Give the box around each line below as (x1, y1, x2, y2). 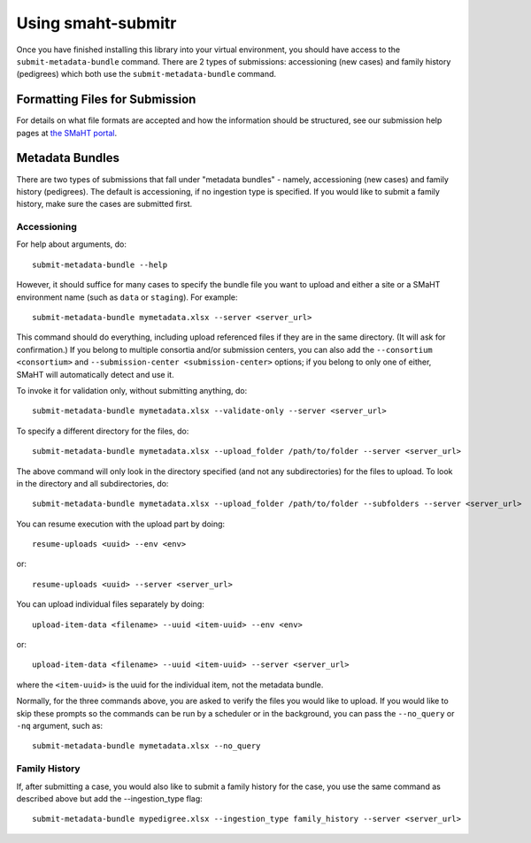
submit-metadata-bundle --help (32, 259, 168, 270)
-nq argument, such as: (16, 721, 104, 731)
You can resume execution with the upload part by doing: (16, 518, 226, 529)
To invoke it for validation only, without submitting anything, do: (16, 385, 248, 395)
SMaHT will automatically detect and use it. (16, 369, 174, 379)
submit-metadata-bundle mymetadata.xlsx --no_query (32, 741, 261, 751)
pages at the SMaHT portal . (16, 127, 118, 138)
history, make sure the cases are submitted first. (16, 199, 193, 210)
